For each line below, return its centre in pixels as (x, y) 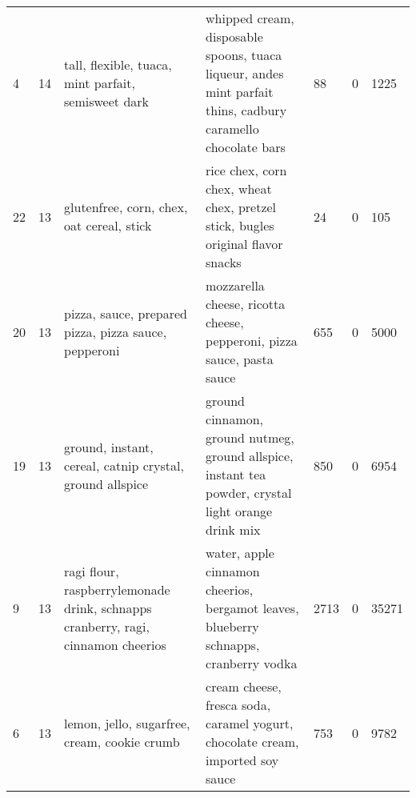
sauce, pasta (240, 359)
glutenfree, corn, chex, (126, 207)
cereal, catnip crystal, (124, 465)
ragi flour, (92, 571)
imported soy (242, 760)
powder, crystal (249, 493)
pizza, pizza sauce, (116, 331)
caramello (232, 128)
